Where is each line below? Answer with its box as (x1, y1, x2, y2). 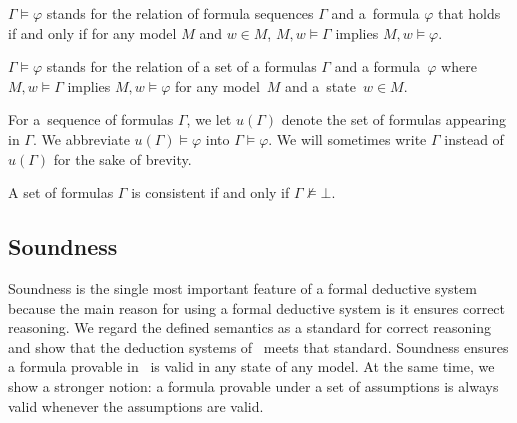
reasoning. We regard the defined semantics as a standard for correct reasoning (8, 317, 491, 338)
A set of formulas (8, 182, 114, 203)
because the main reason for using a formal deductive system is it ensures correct (8, 297, 506, 318)
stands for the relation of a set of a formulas (46, 56, 317, 77)
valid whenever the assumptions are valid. (8, 395, 264, 416)
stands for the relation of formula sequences (46, 3, 314, 23)
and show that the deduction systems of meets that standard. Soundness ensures (8, 336, 509, 357)
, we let (186, 109, 232, 130)
